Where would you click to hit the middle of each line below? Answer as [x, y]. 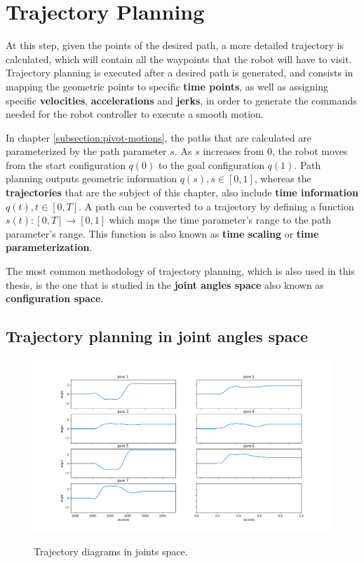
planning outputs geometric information [92, 178]
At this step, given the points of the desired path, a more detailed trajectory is [175, 45]
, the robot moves [310, 151]
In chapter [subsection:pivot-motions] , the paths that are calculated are [159, 137]
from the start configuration [66, 164]
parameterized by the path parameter [86, 151]
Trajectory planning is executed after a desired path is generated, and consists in [180, 73]
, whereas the [283, 178]
